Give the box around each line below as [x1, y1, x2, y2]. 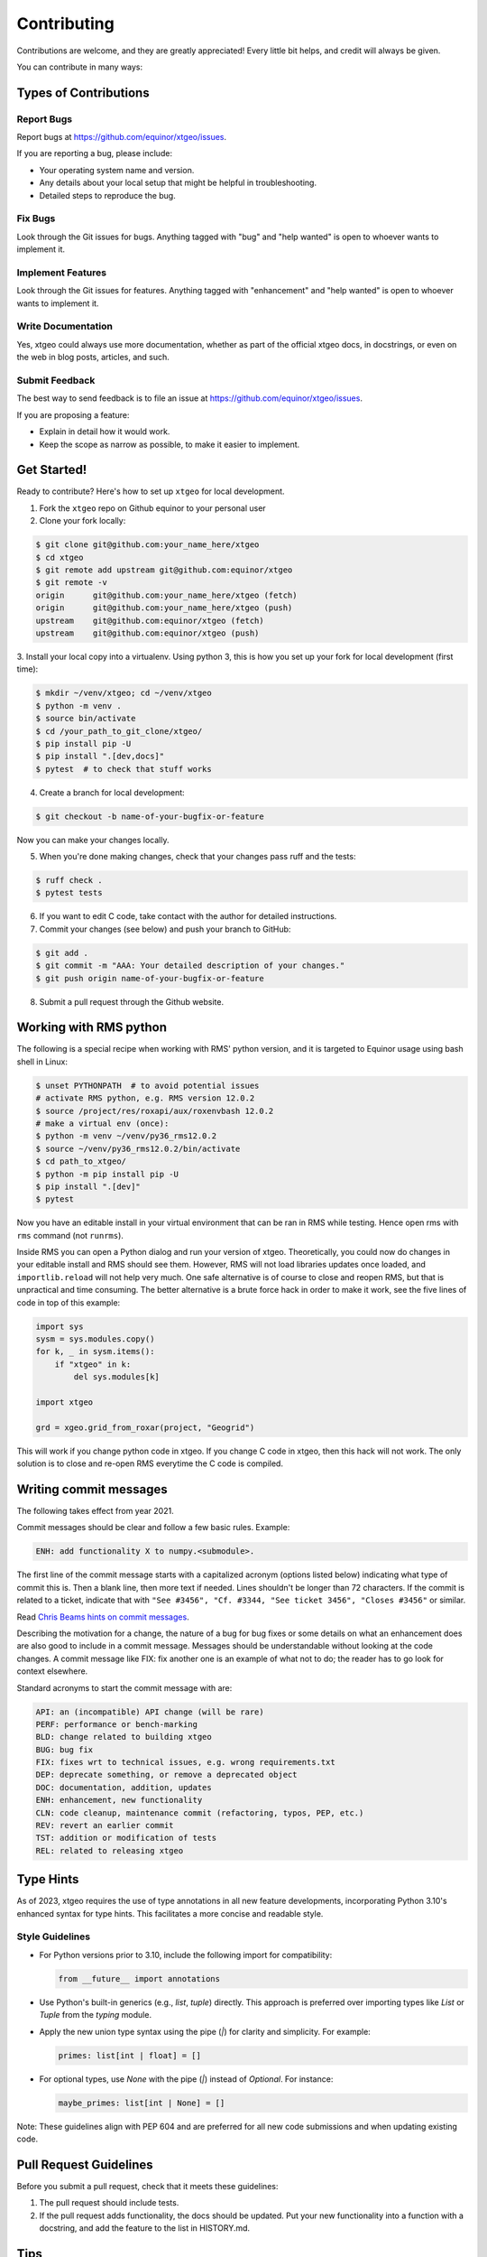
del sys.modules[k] [73, 1372, 160, 1382]
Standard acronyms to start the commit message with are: [16, 1682, 233, 1693]
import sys [35, 1321, 84, 1332]
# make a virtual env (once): [35, 1118, 170, 1128]
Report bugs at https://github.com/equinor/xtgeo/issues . [16, 132, 227, 143]
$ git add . [35, 948, 89, 958]
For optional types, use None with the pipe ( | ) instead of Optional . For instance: [39, 2073, 334, 2085]
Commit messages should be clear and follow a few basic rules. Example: [16, 1522, 290, 1533]
